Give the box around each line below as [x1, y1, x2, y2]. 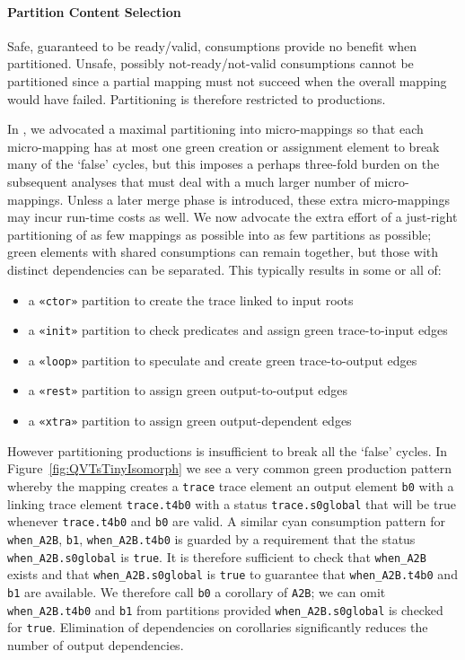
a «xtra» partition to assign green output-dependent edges [28, 411, 352, 430]
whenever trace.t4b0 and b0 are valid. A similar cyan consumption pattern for [7, 512, 446, 531]
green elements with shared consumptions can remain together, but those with [7, 242, 439, 261]
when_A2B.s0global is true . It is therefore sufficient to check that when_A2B [7, 547, 426, 566]
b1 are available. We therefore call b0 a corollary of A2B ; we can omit [7, 582, 386, 601]
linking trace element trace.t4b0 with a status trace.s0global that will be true [7, 494, 456, 513]
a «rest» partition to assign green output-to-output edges [28, 381, 347, 400]
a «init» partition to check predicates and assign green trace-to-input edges [28, 321, 448, 339]
